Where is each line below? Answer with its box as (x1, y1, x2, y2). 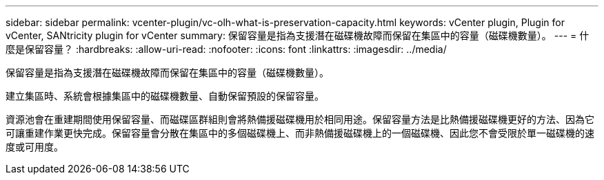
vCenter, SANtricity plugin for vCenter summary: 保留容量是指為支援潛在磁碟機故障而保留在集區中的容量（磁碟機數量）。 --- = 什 (6, 30, 590, 41)
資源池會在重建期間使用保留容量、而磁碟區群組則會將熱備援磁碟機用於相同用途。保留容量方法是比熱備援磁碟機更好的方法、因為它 (6, 113, 594, 125)
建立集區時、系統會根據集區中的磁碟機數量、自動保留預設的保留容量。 (6, 90, 324, 102)
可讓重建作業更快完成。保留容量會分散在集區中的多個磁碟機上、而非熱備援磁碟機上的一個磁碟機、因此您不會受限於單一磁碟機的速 (6, 127, 594, 139)
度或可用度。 (6, 141, 63, 153)
